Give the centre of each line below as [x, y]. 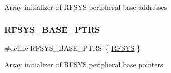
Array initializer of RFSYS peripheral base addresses [86, 7]
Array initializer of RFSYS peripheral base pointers [84, 65]
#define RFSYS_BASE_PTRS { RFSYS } [72, 48]
